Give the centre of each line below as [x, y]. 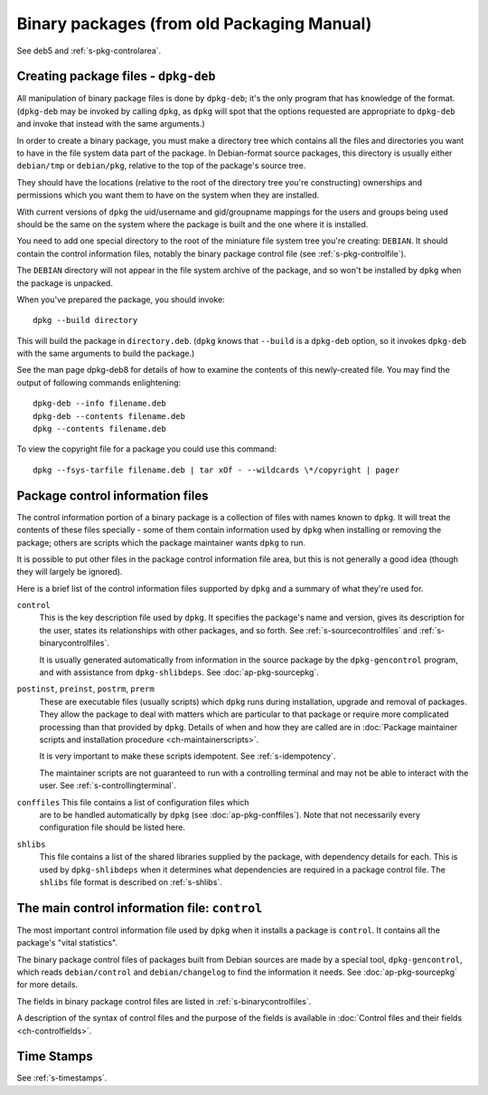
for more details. [47, 985]
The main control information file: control [140, 908]
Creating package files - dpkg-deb [116, 76]
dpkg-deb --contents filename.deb [109, 416]
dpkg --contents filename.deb [100, 429]
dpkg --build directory [85, 320]
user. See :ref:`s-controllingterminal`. [108, 786]
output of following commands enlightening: [99, 382]
